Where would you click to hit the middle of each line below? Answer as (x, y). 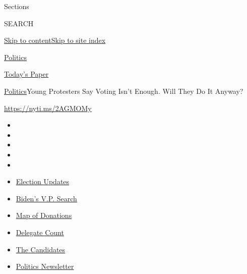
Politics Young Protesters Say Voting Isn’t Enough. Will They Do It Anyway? (124, 91)
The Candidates (41, 249)
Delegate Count (40, 232)
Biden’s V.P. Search (46, 198)
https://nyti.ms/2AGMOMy (48, 108)
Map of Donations (44, 215)
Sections (17, 6)
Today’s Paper (26, 74)
